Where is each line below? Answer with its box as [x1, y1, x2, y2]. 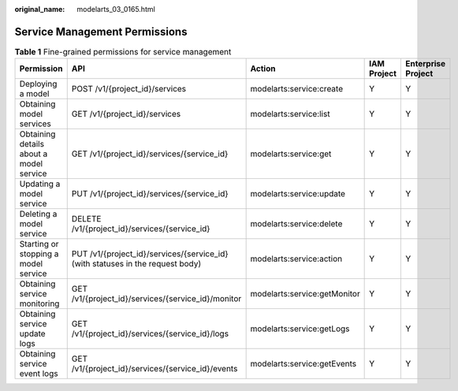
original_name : [14, 5, 65, 13]
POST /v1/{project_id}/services [71, 84, 187, 95]
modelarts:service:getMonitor [250, 289, 360, 300]
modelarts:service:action [250, 253, 343, 264]
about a [19, 148, 48, 159]
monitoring [19, 298, 60, 309]
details [19, 139, 45, 150]
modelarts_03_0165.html [76, 5, 155, 13]
